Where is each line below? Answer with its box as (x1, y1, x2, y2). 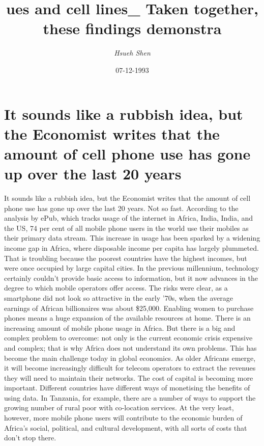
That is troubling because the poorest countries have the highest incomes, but (4, 252, 247, 263)
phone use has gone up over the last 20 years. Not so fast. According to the (4, 202, 239, 213)
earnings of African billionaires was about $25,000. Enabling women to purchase (4, 302, 254, 313)
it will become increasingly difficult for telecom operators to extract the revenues (4, 362, 256, 373)
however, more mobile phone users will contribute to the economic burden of (4, 412, 243, 423)
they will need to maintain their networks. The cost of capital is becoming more (4, 372, 253, 383)
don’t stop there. (4, 432, 56, 443)
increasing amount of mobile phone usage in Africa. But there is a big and (4, 322, 236, 333)
